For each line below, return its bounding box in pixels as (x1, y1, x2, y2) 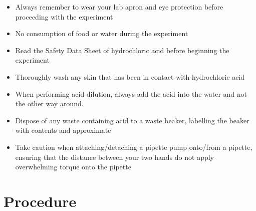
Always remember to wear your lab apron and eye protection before (15, 2, 223, 12)
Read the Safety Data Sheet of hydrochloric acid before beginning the (15, 45, 229, 55)
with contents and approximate (15, 125, 111, 135)
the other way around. (15, 98, 84, 109)
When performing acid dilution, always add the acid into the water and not (15, 88, 247, 99)
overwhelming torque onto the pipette (15, 161, 131, 172)
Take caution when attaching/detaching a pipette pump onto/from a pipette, (15, 141, 252, 152)
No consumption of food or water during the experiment (15, 28, 188, 39)
